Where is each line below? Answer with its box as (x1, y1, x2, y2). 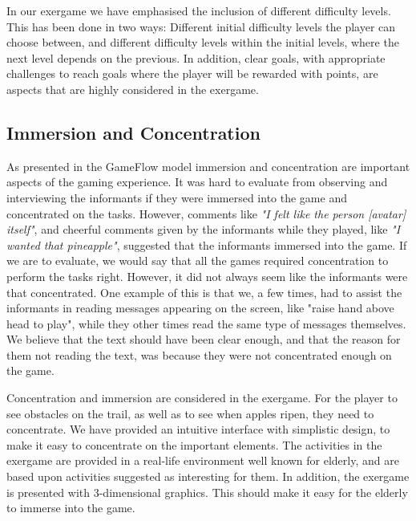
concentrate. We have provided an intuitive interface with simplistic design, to (6, 421, 390, 438)
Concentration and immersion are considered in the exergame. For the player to (6, 389, 398, 406)
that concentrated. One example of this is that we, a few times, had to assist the (6, 283, 402, 300)
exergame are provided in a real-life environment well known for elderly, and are (6, 452, 399, 469)
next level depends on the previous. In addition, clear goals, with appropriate (6, 49, 386, 66)
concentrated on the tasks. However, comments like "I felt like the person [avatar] (6, 205, 406, 222)
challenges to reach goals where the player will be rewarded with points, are (6, 65, 378, 82)
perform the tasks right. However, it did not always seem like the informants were (6, 267, 408, 284)
